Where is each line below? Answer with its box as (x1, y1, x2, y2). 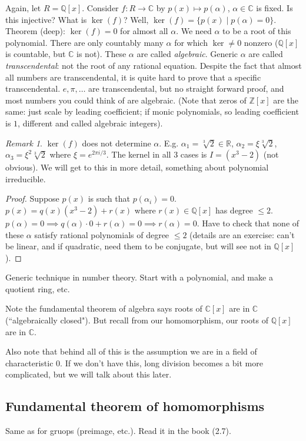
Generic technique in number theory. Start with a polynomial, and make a (5, 271, 273, 283)
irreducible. (5, 172, 46, 185)
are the (273, 93, 299, 106)
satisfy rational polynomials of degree (34, 228, 169, 240)
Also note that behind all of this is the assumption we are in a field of (5, 345, 257, 358)
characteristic (5, 356, 54, 369)
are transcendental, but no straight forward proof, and (88, 82, 284, 95)
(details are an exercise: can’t (189, 228, 295, 240)
